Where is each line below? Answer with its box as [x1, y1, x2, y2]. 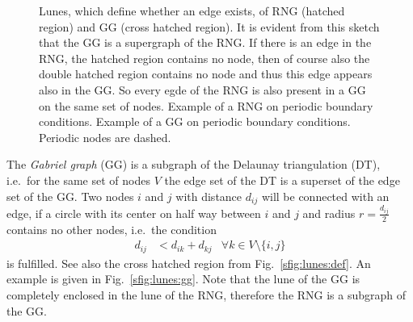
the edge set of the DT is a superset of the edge [164, 171, 400, 188]
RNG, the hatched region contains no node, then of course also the [39, 49, 370, 66]
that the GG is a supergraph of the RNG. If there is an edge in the [39, 34, 372, 51]
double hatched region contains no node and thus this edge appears [39, 65, 373, 82]
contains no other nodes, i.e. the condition [6, 220, 217, 237]
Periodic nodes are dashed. [39, 128, 171, 145]
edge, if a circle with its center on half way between [6, 204, 261, 221]
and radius [302, 204, 356, 221]
